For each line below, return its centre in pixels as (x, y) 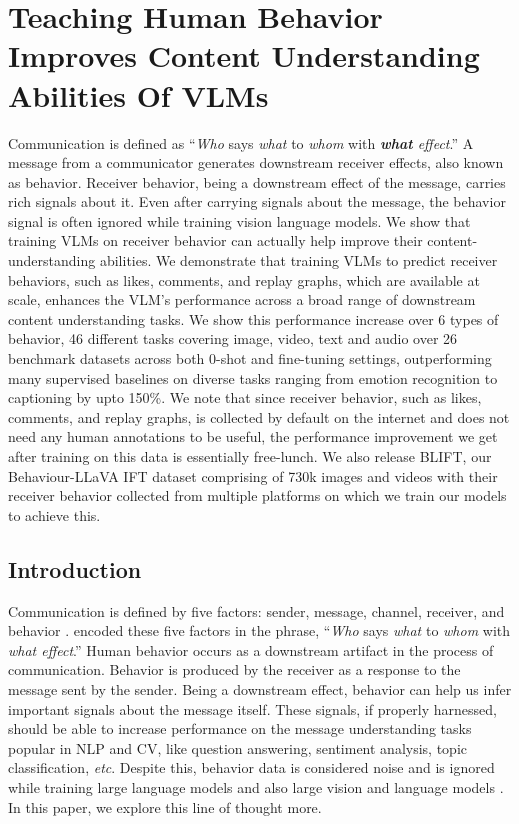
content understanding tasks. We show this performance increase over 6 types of (253, 318)
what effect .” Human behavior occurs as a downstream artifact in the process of (251, 649)
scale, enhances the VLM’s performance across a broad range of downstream (242, 299)
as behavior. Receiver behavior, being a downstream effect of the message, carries (257, 181)
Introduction (75, 568)
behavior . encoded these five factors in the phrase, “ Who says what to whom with (259, 630)
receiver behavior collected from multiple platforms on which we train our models (257, 495)
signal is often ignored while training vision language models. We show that (239, 220)
